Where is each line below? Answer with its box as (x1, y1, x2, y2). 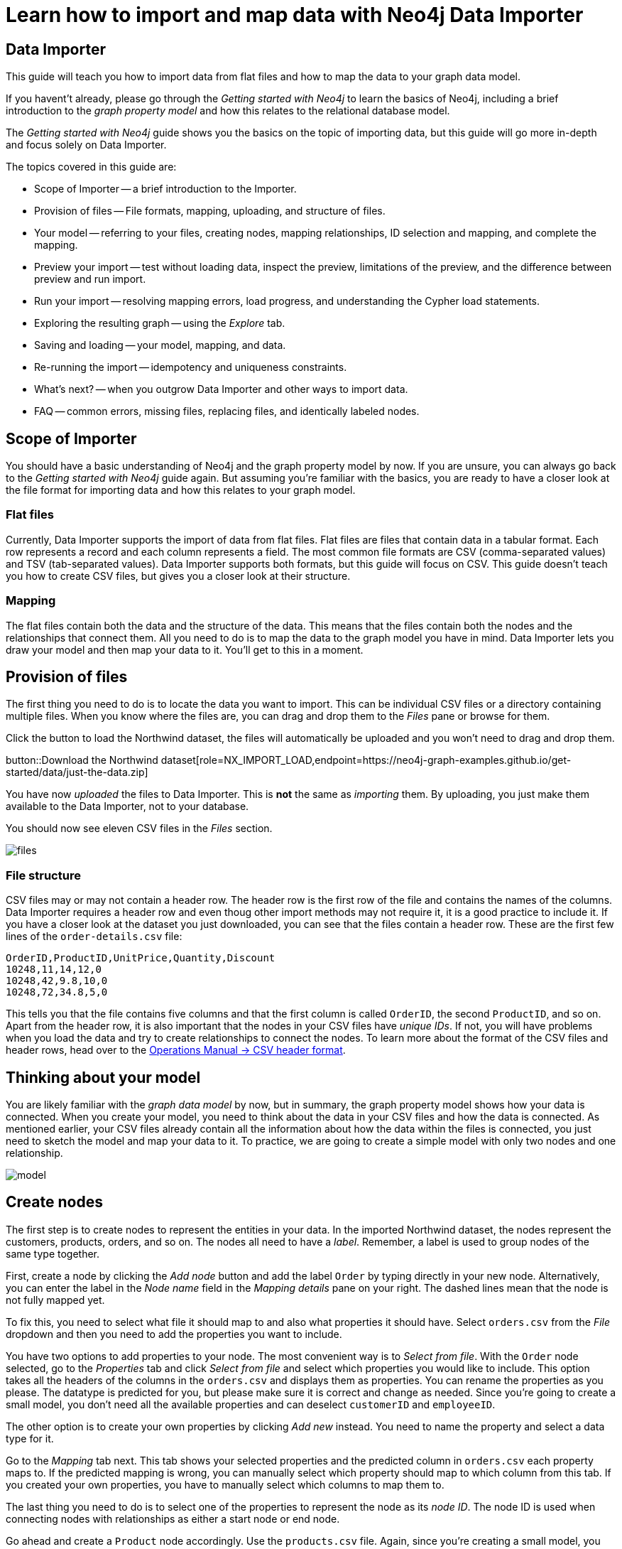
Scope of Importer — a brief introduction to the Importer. (34, 183, 297, 195)
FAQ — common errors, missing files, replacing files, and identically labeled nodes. (34, 405, 420, 418)
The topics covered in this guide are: (6, 161, 177, 173)
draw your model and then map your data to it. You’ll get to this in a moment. (6, 643, 364, 656)
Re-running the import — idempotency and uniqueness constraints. (34, 361, 347, 374)
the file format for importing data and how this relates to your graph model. (6, 484, 356, 497)
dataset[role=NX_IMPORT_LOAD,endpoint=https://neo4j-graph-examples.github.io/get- (160, 754, 572, 767)
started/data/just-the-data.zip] (6, 766, 148, 779)
